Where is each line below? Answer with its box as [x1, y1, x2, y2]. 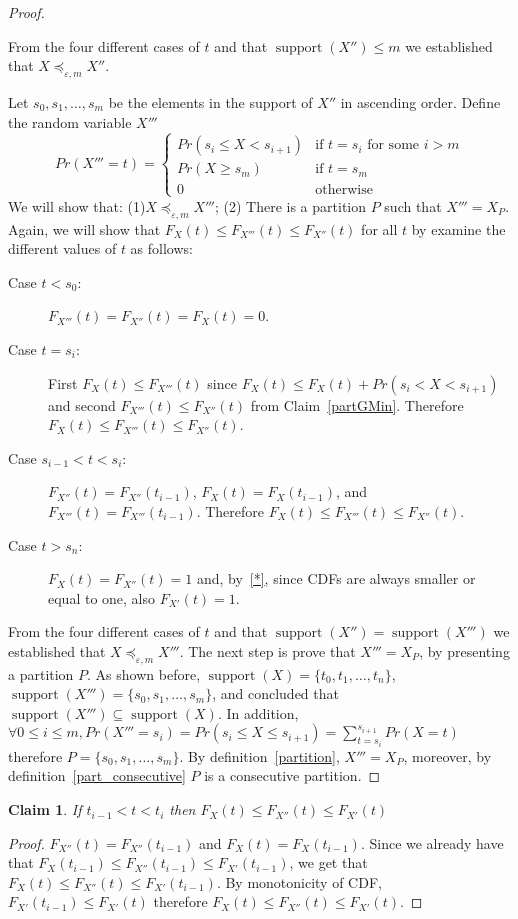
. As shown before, [87, 663, 201, 684]
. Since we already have [360, 832, 504, 853]
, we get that [289, 852, 368, 873]
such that [384, 195, 442, 216]
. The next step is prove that [179, 640, 356, 661]
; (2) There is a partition [214, 195, 367, 216]
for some [367, 138, 420, 153]
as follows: [130, 238, 193, 259]
